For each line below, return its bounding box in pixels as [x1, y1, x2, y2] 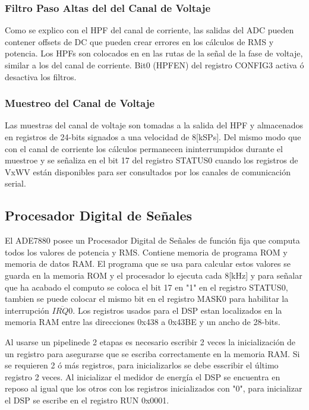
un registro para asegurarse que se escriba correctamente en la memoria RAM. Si [5, 347, 300, 359]
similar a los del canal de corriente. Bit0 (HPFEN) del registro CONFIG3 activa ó [5, 59, 304, 71]
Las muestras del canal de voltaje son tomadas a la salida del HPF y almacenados [5, 119, 303, 131]
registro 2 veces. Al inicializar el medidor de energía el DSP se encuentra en [5, 370, 280, 383]
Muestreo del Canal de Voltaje [5, 96, 155, 111]
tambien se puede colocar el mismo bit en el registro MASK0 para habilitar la [5, 292, 289, 305]
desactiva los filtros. [5, 70, 77, 83]
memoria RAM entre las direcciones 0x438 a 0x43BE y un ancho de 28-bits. [5, 316, 280, 328]
